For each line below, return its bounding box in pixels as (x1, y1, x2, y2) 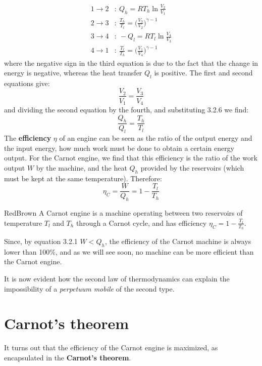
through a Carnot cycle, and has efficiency (76, 217, 207, 228)
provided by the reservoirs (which (140, 162, 244, 173)
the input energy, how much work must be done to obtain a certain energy (4, 142, 235, 153)
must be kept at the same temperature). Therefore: (4, 173, 162, 183)
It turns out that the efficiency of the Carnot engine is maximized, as (4, 342, 218, 353)
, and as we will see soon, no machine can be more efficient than (55, 246, 254, 257)
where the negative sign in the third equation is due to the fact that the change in (4, 57, 258, 68)
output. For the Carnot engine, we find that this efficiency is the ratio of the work (4, 152, 257, 163)
